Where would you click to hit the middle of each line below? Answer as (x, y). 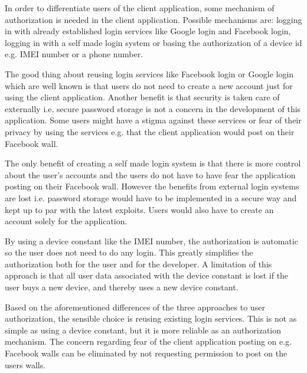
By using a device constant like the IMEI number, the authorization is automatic (151, 241)
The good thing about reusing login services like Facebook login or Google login (149, 73)
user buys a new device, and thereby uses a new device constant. (122, 287)
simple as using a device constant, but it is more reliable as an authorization (143, 330)
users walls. (25, 364)
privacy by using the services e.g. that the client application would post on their (150, 131)
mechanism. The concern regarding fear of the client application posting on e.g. (148, 341)
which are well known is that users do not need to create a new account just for (149, 85)
